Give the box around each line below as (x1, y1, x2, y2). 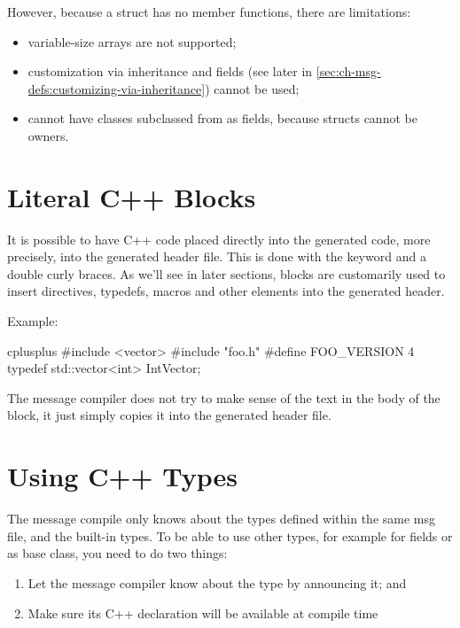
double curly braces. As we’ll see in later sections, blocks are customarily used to (7, 264, 446, 283)
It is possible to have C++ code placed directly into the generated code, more (7, 229, 431, 248)
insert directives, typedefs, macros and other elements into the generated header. (7, 282, 445, 300)
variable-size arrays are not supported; (27, 32, 237, 50)
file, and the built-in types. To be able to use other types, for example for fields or (7, 526, 453, 545)
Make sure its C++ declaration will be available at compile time (27, 603, 378, 622)
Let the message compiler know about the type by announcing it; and (27, 573, 407, 592)
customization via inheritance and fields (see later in (27, 62, 313, 81)
